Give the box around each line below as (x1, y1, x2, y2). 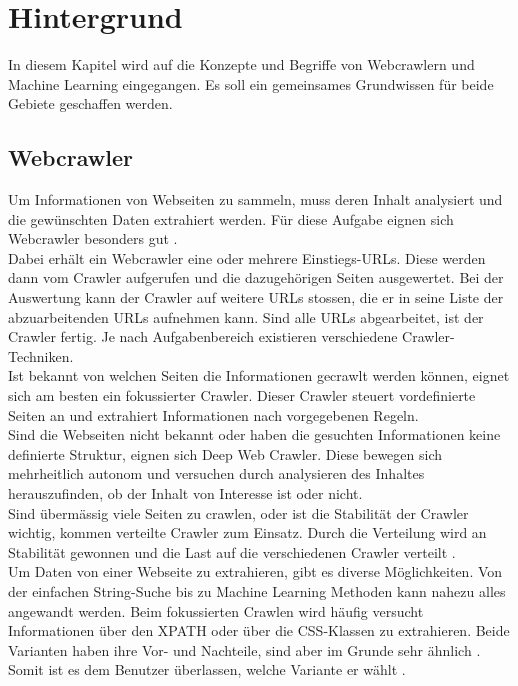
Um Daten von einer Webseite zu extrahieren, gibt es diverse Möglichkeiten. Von (8, 561, 503, 582)
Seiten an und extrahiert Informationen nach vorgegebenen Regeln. (8, 404, 419, 425)
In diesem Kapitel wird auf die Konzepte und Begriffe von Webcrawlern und (8, 54, 475, 75)
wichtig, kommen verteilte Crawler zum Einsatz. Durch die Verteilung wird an (8, 522, 487, 543)
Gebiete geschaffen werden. (8, 93, 173, 114)
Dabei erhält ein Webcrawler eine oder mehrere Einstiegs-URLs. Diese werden (8, 247, 486, 268)
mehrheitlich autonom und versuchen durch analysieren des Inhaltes (8, 463, 425, 484)
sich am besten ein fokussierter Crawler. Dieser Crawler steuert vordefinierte (8, 385, 476, 406)
